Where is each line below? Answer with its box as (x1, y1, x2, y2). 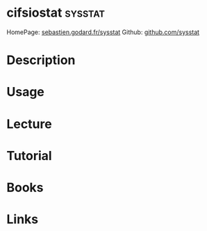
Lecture (6, 116, 53, 132)
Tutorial (6, 148, 53, 164)
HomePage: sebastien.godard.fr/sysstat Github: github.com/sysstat (6, 28, 199, 36)
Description (6, 52, 76, 68)
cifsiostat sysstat (6, 5, 106, 21)
